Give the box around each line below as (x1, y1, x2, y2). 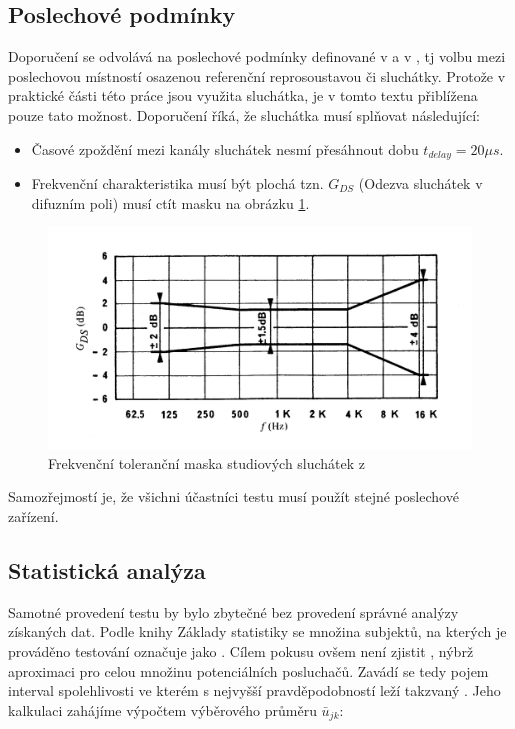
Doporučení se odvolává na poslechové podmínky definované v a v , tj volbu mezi (8, 46, 506, 67)
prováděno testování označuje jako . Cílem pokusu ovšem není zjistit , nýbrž (8, 640, 474, 661)
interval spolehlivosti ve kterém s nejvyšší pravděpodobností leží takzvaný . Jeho (8, 680, 501, 701)
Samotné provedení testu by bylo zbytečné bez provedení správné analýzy (8, 601, 459, 622)
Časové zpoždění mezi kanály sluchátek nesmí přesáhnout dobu (31, 138, 419, 159)
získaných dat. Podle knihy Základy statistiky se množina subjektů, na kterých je (8, 621, 507, 642)
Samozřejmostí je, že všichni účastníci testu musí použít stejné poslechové (8, 486, 459, 507)
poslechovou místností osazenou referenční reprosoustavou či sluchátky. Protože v (8, 65, 506, 86)
